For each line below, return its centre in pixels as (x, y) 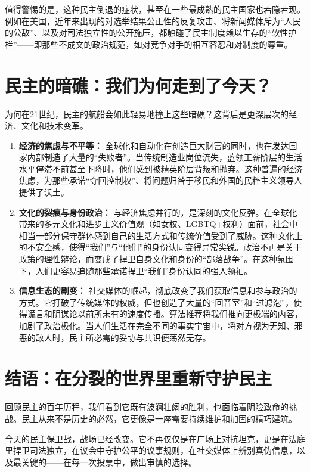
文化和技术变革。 (55, 125)
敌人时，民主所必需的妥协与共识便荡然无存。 (123, 337)
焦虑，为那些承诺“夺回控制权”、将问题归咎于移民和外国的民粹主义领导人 (161, 180)
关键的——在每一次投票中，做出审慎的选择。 (109, 462)
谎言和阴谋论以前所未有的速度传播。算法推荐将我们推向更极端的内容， (165, 314)
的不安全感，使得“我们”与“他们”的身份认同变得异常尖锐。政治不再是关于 (160, 247)
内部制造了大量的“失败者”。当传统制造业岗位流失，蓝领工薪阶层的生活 (165, 157)
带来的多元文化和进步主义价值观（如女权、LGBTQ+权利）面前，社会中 (158, 224)
